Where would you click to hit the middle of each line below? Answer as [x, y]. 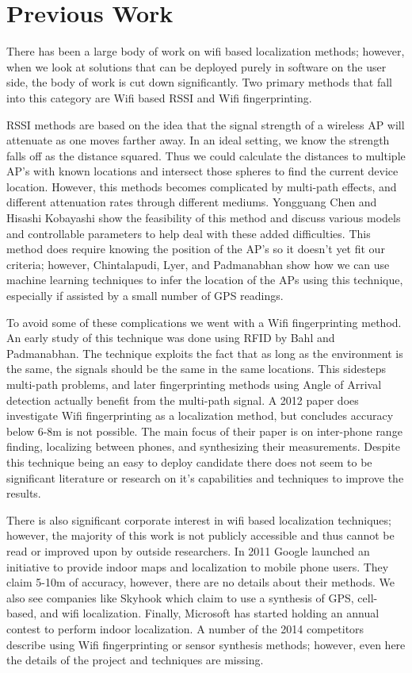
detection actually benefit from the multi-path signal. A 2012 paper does [183, 400]
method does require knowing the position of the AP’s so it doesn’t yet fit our [196, 249]
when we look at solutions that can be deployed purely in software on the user [196, 66]
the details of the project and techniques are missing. [135, 660]
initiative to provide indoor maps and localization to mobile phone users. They [198, 566]
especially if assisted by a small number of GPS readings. [145, 296]
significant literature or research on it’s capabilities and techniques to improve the [205, 477]
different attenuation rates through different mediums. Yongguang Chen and [192, 202]
